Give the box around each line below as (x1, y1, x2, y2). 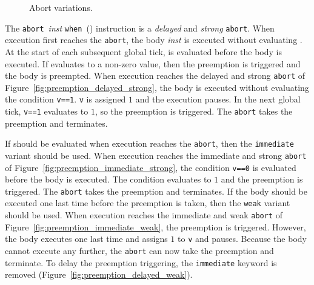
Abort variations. (29, 1, 93, 13)
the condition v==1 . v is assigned (5, 93, 126, 106)
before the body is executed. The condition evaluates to (5, 173, 212, 186)
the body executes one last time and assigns (5, 232, 168, 245)
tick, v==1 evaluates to (5, 105, 89, 117)
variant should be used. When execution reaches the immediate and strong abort (5, 149, 307, 161)
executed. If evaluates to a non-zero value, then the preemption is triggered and (5, 57, 301, 70)
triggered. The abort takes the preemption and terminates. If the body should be (5, 184, 307, 197)
